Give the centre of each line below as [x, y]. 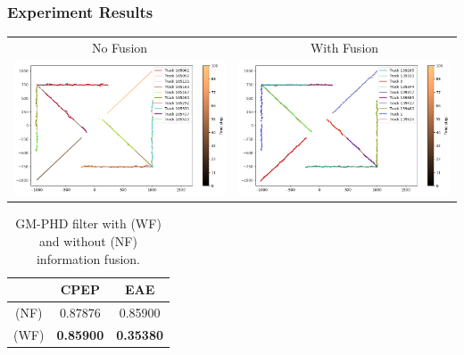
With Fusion [344, 47]
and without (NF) [88, 240]
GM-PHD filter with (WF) [88, 223]
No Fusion [120, 47]
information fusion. [88, 258]
